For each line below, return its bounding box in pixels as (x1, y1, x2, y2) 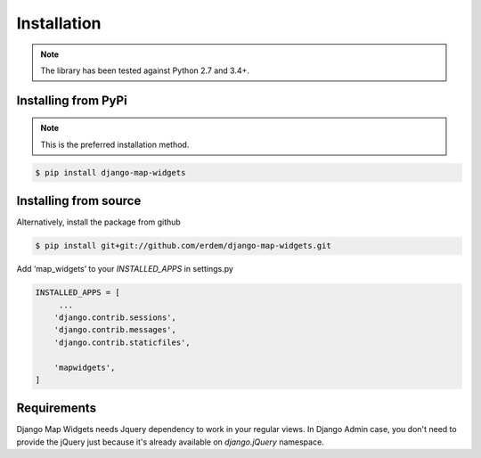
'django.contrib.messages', (53, 325, 177, 335)
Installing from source (16, 193, 142, 209)
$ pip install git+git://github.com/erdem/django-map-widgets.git (35, 241, 331, 251)
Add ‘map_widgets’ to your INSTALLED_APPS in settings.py (16, 264, 233, 274)
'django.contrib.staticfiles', (53, 337, 191, 348)
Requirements (16, 401, 97, 416)
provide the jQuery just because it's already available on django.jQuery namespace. (16, 437, 324, 447)
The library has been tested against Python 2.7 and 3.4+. (40, 65, 249, 76)
